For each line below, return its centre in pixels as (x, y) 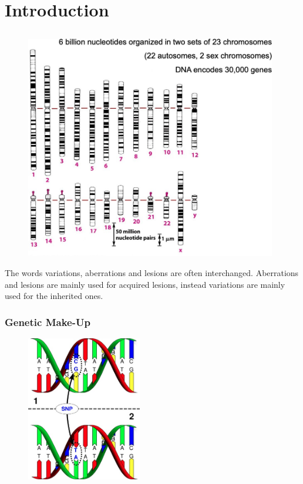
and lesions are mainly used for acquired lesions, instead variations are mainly (145, 284)
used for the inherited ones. (54, 296)
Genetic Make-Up (48, 322)
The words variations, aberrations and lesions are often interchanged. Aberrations (152, 273)
